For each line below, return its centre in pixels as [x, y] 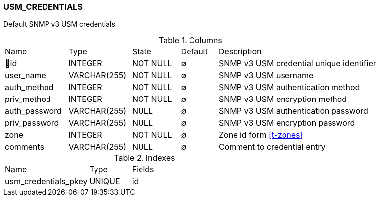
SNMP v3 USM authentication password [293, 111]
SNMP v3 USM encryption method [283, 99]
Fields [143, 170]
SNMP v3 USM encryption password [287, 123]
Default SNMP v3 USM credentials [59, 24]
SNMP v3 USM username [266, 75]
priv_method [28, 99]
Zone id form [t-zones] [261, 135]
